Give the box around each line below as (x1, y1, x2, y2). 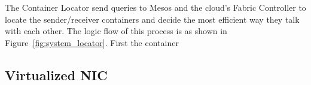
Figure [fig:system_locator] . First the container (5, 36, 179, 48)
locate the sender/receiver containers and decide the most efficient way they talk (5, 13, 300, 25)
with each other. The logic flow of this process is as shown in (5, 25, 227, 37)
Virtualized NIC (5, 65, 108, 84)
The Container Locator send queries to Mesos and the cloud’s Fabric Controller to (5, 1, 306, 13)
